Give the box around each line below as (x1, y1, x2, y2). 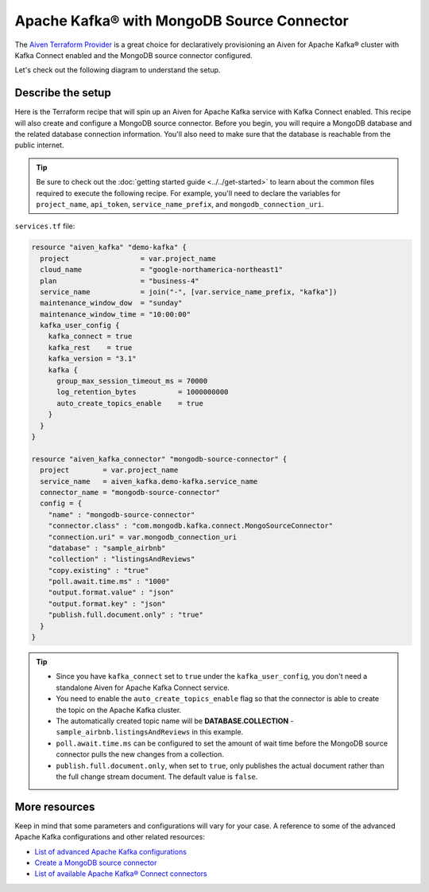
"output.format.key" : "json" (48, 599, 166, 608)
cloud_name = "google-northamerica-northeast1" (40, 265, 284, 275)
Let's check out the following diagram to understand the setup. (14, 65, 221, 75)
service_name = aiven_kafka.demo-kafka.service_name (40, 477, 258, 485)
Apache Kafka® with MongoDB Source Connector (14, 12, 349, 29)
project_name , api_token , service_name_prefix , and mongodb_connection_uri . (36, 199, 325, 208)
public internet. (14, 140, 64, 150)
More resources (14, 800, 95, 813)
